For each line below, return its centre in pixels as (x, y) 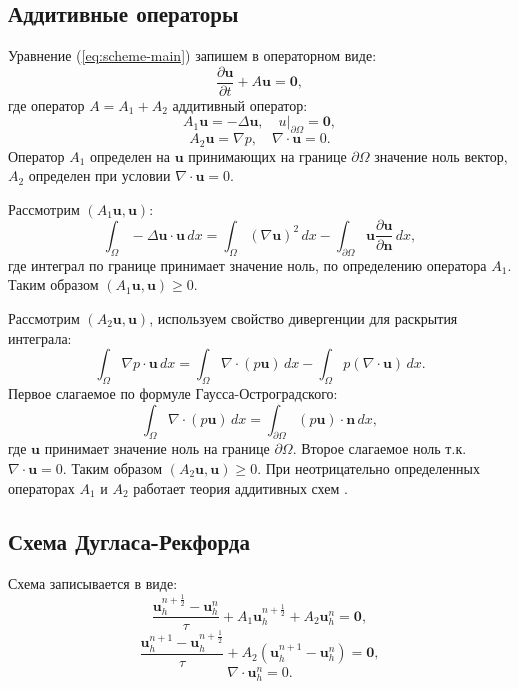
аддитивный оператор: (240, 104)
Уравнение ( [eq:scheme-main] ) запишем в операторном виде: (192, 55)
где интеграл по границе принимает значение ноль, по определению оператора (247, 264)
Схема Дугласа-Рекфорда (129, 541)
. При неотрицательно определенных (368, 467)
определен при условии (99, 175)
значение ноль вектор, (441, 155)
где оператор (46, 104)
